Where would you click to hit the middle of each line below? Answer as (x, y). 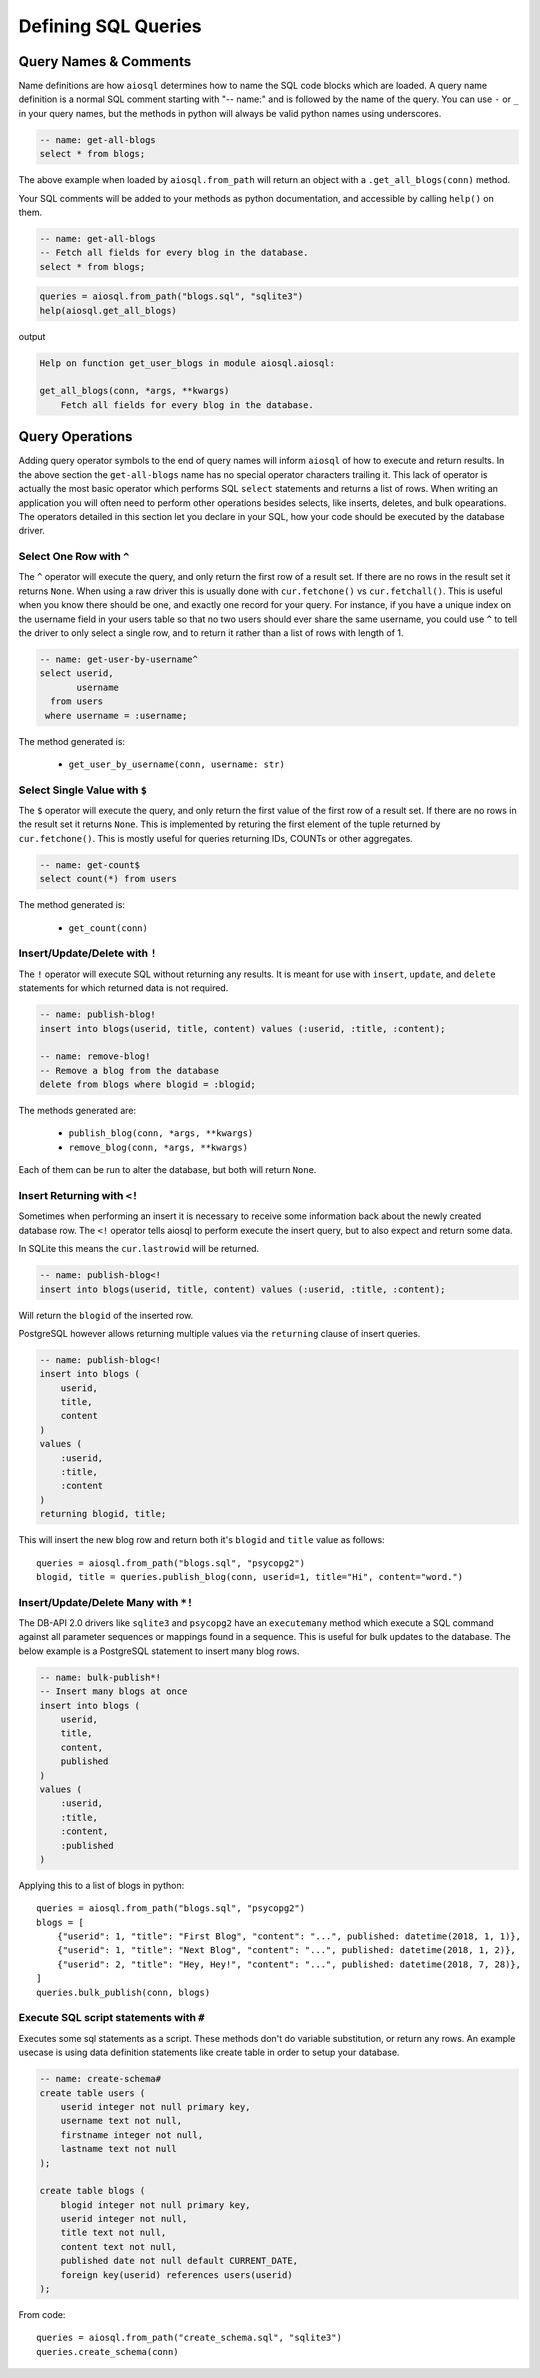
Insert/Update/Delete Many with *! (106, 1602)
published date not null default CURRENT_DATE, (179, 2261)
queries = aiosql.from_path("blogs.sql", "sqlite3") (171, 296)
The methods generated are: (77, 1111)
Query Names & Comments (105, 61)
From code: (42, 2315)
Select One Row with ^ (74, 557)
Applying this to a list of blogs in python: (101, 1885)
